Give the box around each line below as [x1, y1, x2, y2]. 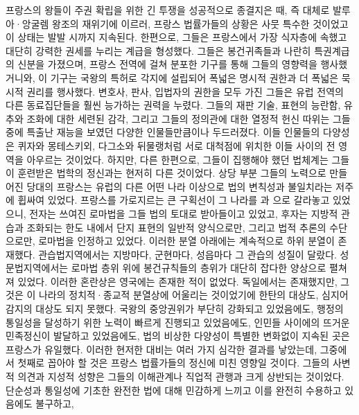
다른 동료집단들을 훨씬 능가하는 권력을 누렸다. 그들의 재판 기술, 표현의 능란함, [6, 98, 341, 112]
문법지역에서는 [6, 261, 69, 275]
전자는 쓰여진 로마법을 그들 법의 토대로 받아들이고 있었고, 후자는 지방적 [29, 206, 338, 220]
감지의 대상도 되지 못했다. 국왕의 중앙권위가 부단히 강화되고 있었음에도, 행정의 [6, 301, 344, 316]
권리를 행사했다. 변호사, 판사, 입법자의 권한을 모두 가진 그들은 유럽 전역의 [26, 84, 344, 98]
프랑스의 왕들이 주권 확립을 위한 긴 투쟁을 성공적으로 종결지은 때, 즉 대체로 [6, 3, 330, 17]
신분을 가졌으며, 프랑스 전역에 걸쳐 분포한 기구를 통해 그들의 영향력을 [17, 57, 317, 71]
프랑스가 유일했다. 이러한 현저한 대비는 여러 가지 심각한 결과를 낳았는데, [6, 342, 317, 356]
